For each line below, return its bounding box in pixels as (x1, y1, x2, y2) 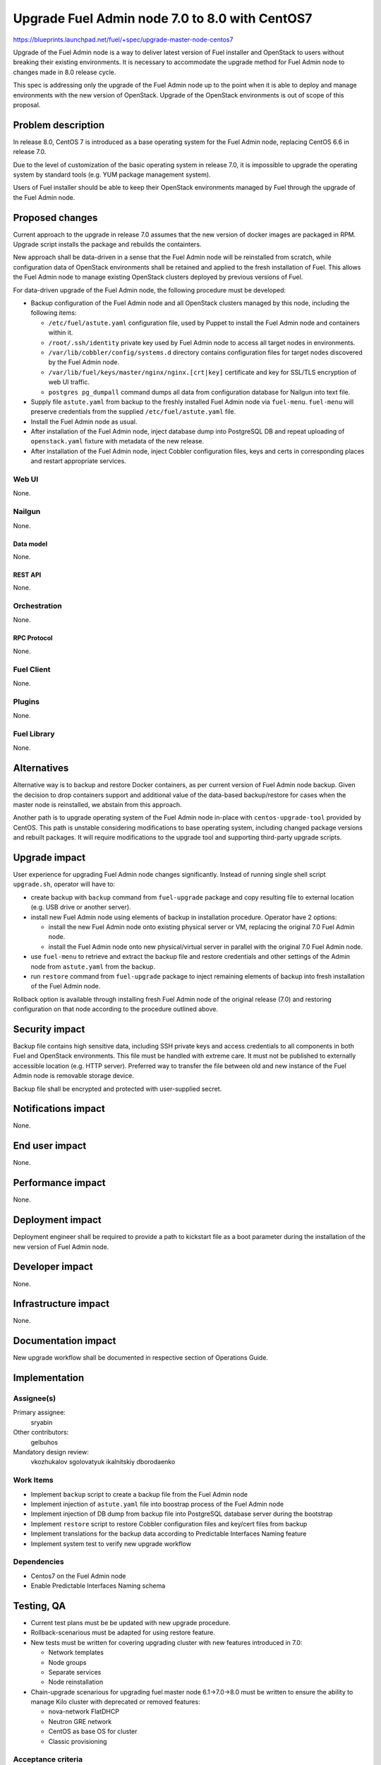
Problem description (13, 119, 105, 131)
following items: (30, 309, 77, 317)
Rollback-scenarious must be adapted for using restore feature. (30, 1628, 215, 1637)
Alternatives (13, 762, 69, 774)
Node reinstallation (48, 1677, 104, 1687)
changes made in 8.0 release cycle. (13, 68, 116, 76)
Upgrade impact (13, 851, 86, 863)
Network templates (48, 1649, 104, 1657)
